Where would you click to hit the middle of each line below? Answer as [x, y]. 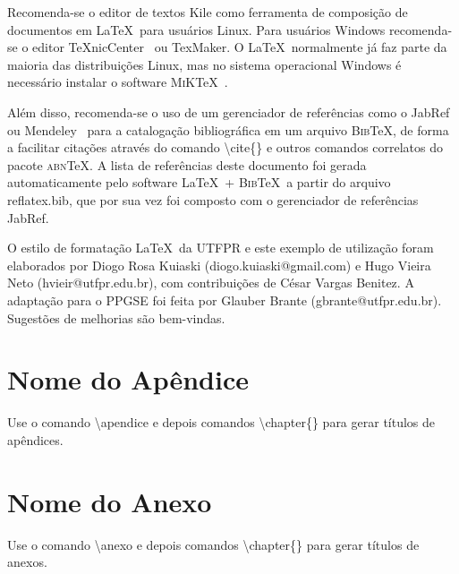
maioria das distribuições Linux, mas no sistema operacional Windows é [204, 64]
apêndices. [35, 439]
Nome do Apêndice [128, 379]
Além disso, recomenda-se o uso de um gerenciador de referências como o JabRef [229, 111]
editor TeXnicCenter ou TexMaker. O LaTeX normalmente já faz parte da [240, 47]
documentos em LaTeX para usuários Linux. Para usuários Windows [196, 29]
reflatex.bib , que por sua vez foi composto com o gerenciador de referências [213, 199]
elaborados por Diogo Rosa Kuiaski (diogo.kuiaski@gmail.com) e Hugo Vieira [219, 265]
